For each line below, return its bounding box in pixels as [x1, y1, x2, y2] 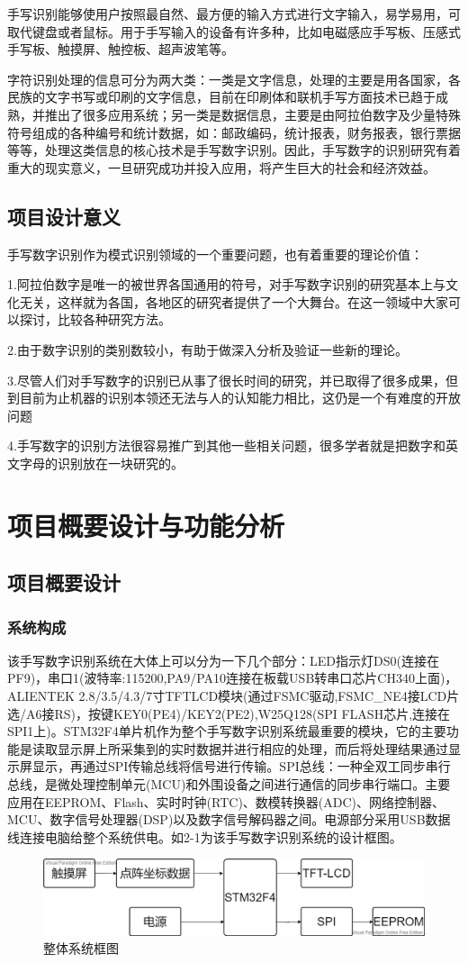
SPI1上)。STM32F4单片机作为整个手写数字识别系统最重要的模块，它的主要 [7, 722, 446, 740]
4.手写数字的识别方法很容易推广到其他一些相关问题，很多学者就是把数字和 [7, 436, 445, 455]
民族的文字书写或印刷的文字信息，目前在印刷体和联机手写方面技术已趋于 [7, 87, 436, 106]
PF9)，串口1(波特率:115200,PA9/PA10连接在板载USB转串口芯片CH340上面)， [7, 668, 458, 687]
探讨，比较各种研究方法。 [19, 310, 171, 329]
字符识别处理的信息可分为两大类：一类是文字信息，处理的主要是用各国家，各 [7, 69, 461, 88]
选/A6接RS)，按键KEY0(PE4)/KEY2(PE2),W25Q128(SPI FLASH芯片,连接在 [7, 704, 451, 722]
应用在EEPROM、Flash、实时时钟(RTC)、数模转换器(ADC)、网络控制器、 [7, 792, 445, 811]
